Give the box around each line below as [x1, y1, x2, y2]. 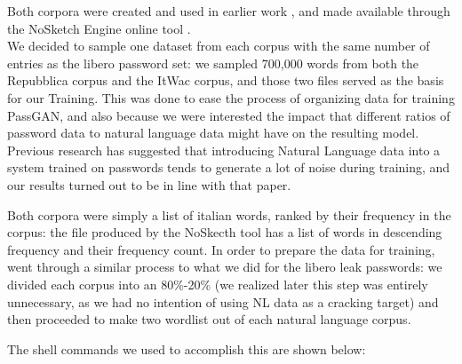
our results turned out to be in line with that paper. [7, 175, 291, 194]
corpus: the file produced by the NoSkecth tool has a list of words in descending [7, 223, 442, 241]
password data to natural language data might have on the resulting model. [7, 123, 419, 142]
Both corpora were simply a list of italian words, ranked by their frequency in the [7, 205, 451, 224]
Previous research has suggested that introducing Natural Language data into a [7, 140, 441, 159]
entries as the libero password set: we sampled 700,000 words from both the [7, 53, 419, 72]
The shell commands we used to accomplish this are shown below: [7, 339, 366, 358]
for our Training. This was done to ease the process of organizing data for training [7, 88, 455, 107]
